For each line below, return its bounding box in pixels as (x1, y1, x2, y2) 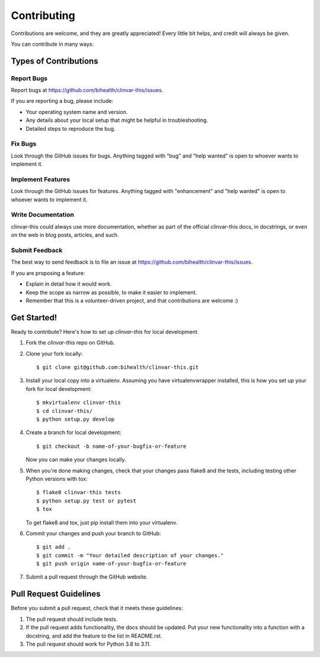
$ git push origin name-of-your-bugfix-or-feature (36, 560, 187, 567)
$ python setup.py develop (36, 416, 115, 422)
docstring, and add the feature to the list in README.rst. (25, 632, 162, 639)
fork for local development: (25, 385, 92, 392)
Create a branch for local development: (25, 429, 121, 436)
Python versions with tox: (25, 475, 88, 482)
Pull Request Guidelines (11, 589, 101, 599)
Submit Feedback (11, 247, 63, 255)
